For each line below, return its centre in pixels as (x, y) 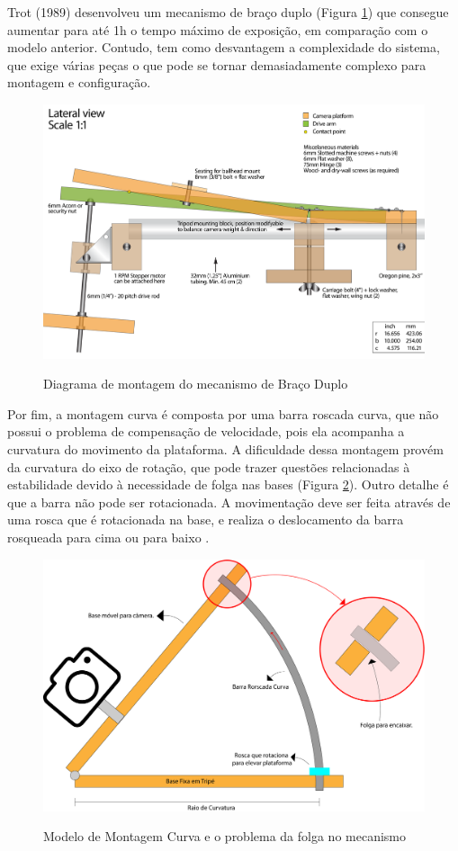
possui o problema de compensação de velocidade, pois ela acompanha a (206, 431)
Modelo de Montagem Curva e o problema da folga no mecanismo (225, 836)
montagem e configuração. (79, 82)
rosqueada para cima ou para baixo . (108, 537)
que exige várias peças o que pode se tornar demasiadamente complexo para (217, 64)
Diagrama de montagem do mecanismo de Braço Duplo (196, 384)
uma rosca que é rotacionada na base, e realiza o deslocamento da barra (206, 520)
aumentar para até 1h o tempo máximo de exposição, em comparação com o (218, 29)
